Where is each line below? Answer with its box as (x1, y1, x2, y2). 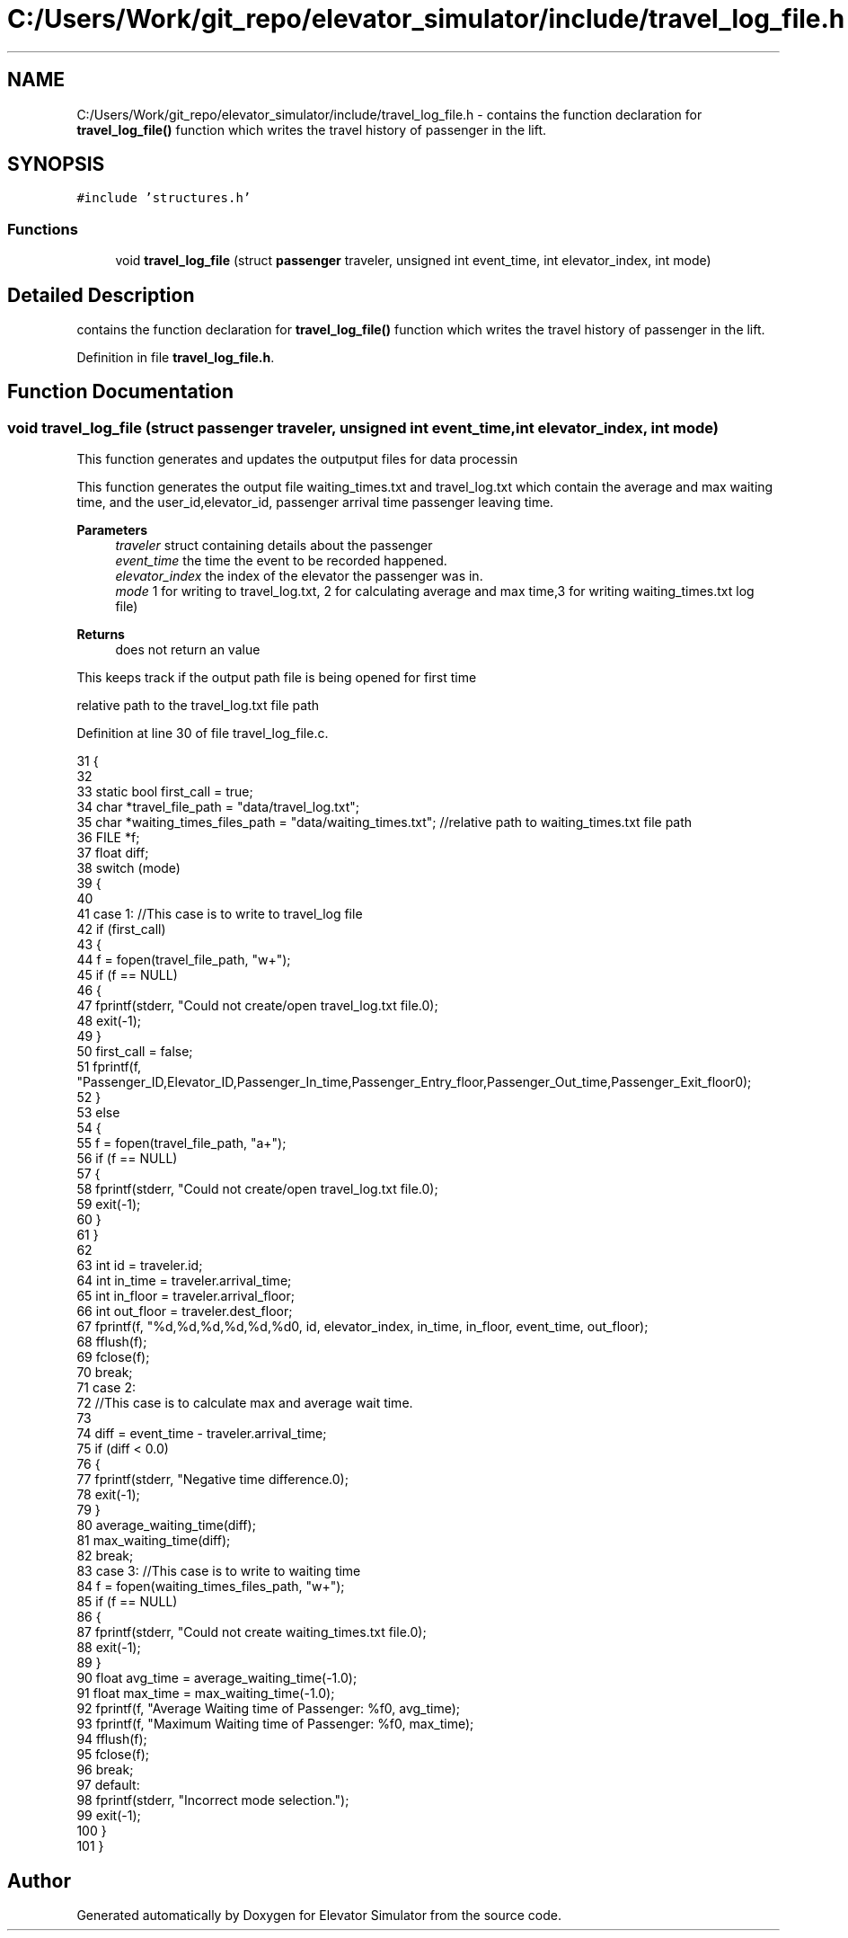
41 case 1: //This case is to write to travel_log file (76, 906, 363, 922)
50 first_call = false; (76, 1044, 193, 1060)
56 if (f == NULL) (76, 1151, 178, 1167)
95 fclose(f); (76, 1747, 150, 1763)
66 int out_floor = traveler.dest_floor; (76, 1303, 293, 1320)
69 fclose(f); (76, 1349, 150, 1365)
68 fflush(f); (76, 1334, 147, 1350)
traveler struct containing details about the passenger (115, 538, 433, 554)
